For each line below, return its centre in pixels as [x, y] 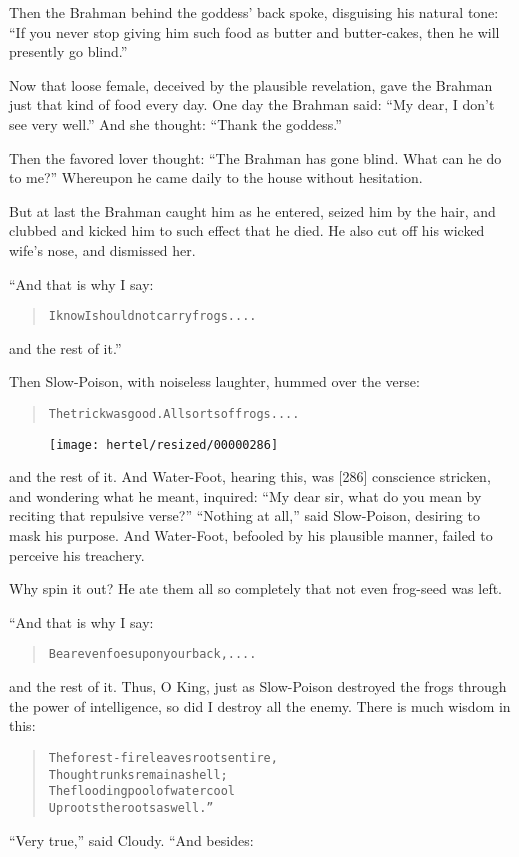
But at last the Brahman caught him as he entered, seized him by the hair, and [252, 210]
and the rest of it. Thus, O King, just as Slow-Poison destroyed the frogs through [258, 686]
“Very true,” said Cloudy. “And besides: [131, 839]
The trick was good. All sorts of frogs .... [174, 413]
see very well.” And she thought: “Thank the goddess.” [175, 123]
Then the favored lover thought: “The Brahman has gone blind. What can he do [255, 157]
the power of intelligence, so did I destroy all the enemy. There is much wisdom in [260, 705]
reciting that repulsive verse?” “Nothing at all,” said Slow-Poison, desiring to [244, 515]
